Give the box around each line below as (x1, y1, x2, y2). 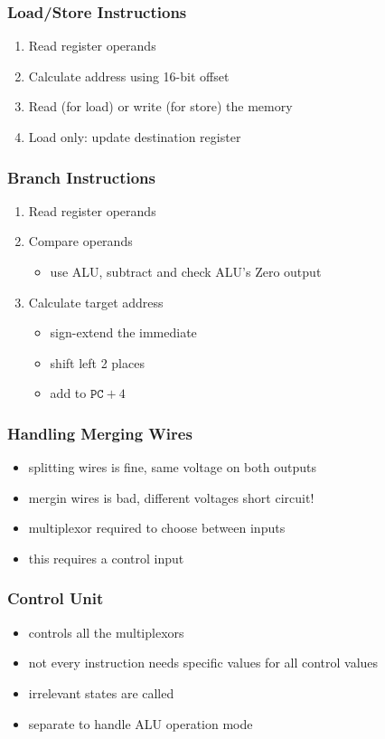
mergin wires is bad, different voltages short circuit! (28, 488, 315, 507)
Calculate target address (28, 292, 164, 311)
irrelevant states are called (28, 683, 174, 702)
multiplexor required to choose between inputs (28, 518, 286, 537)
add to (50, 384, 87, 403)
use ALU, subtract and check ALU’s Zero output (50, 262, 322, 280)
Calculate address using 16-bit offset (28, 66, 230, 85)
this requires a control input (28, 548, 184, 567)
